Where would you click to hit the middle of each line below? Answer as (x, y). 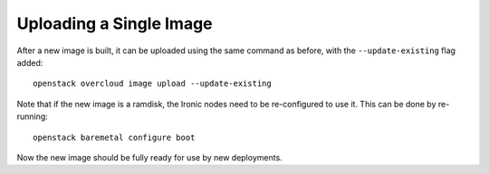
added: (30, 62)
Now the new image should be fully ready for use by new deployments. (149, 157)
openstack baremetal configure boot (114, 137)
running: (33, 116)
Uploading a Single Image (115, 23)
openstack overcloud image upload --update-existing (152, 84)
